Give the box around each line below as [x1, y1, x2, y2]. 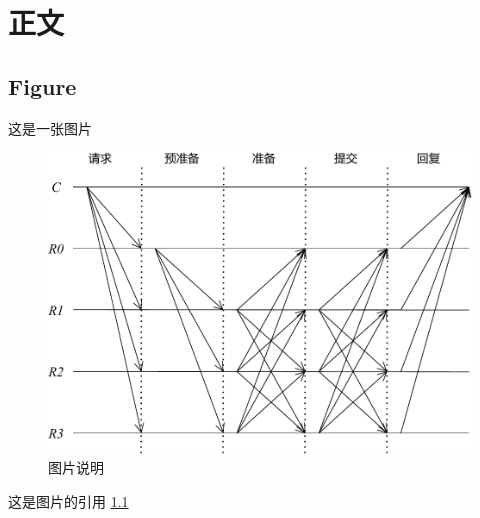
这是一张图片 [8, 117, 92, 138]
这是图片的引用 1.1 [8, 490, 129, 511]
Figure [8, 70, 77, 101]
